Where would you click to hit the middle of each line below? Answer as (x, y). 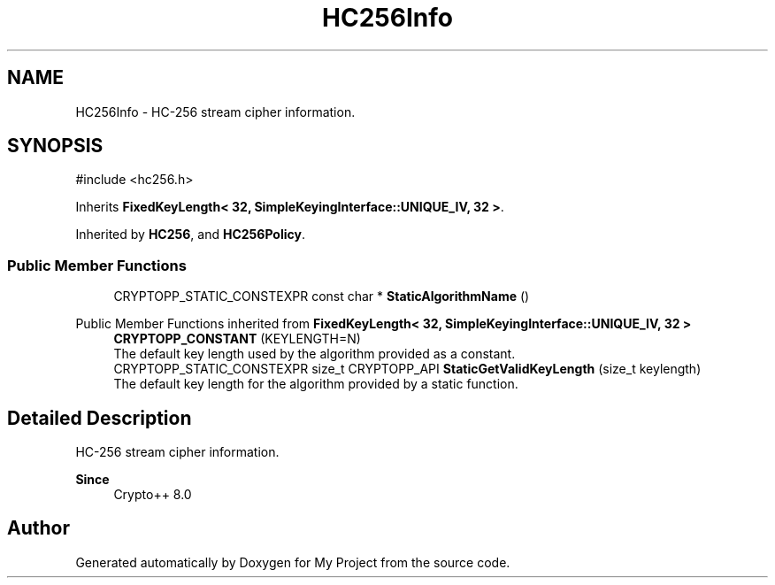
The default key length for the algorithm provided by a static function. (316, 384)
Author (38, 528)
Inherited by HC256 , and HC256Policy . (190, 235)
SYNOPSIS (55, 146)
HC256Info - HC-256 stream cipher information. (215, 112)
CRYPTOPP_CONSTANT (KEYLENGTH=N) (237, 339)
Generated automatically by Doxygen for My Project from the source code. (293, 562)
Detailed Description (100, 418)
